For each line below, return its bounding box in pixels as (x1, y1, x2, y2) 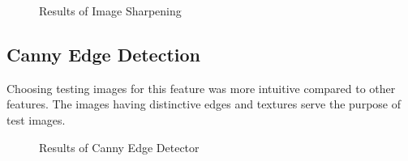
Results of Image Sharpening (39, 2, 182, 19)
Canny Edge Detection (6, 41, 200, 66)
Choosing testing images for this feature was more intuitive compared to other (6, 79, 396, 96)
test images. (6, 111, 66, 128)
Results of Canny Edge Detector (39, 138, 200, 155)
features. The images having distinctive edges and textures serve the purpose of (6, 95, 401, 112)
